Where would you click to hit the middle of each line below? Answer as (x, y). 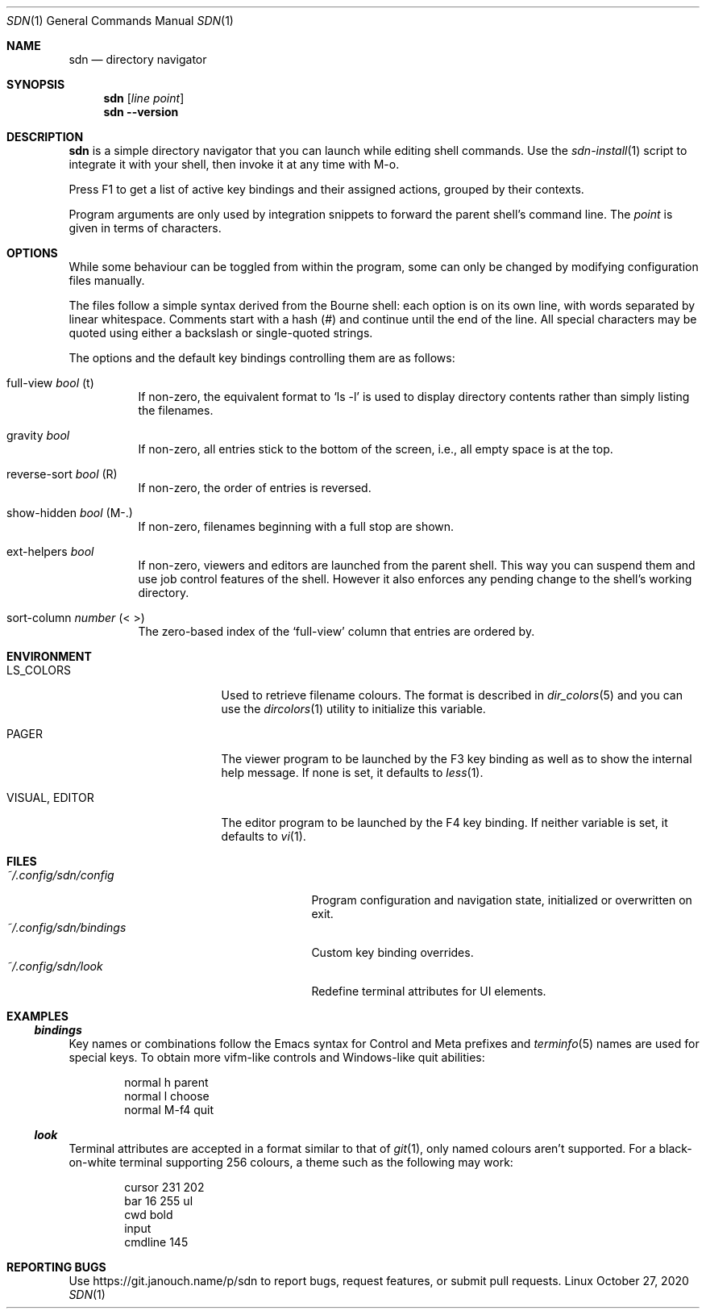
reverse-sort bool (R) (62, 474)
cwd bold (149, 1215)
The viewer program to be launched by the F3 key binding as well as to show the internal (457, 759)
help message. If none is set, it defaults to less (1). (352, 772)
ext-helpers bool (50, 551)
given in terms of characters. (145, 228)
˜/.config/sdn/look (55, 966)
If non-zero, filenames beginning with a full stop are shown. (296, 526)
